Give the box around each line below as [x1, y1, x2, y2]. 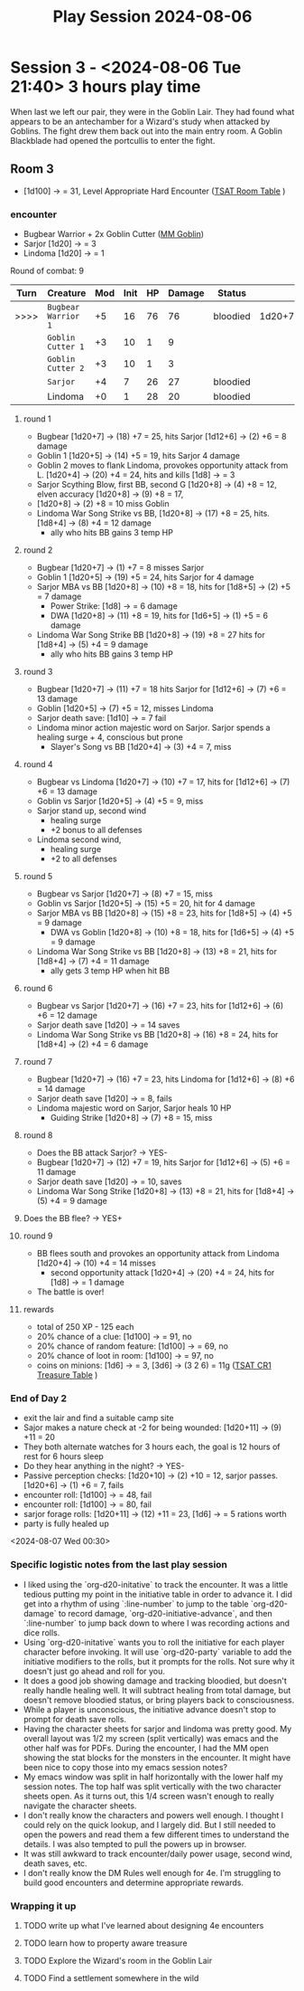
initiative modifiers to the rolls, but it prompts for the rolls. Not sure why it [23, 1655, 295, 1666]
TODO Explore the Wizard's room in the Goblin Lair [23, 1955, 213, 1966]
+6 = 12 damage [36, 1010, 98, 1021]
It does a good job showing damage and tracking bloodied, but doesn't [23, 1675, 287, 1686]
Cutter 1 [47, 342, 85, 352]
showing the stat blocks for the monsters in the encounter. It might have [23, 1752, 291, 1763]
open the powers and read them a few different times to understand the [23, 1829, 290, 1840]
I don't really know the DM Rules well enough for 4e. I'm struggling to [23, 1867, 281, 1878]
